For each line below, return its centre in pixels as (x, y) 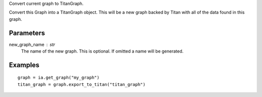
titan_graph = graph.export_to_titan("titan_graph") (82, 84)
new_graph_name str (32, 44)
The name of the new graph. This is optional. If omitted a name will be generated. (102, 51)
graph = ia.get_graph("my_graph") (58, 78)
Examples (24, 65)
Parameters (27, 33)
